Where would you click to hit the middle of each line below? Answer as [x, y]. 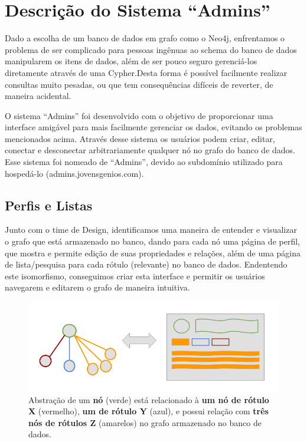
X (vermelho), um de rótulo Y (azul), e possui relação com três [148, 411]
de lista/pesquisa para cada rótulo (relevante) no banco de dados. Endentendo [146, 264]
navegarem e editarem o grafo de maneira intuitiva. [97, 287]
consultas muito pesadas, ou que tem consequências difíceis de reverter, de [139, 84]
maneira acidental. [38, 96]
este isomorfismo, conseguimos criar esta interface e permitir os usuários [135, 276]
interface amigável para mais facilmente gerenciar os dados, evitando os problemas [153, 127]
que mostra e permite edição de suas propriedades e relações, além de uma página [153, 253]
